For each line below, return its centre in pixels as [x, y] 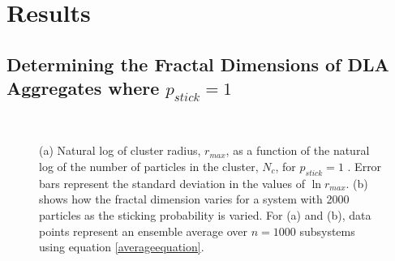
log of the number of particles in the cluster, [149, 166]
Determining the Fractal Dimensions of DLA [198, 64]
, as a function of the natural [298, 150]
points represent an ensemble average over [144, 231]
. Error [365, 166]
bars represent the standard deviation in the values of [172, 183]
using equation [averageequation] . [122, 247]
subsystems [327, 231]
